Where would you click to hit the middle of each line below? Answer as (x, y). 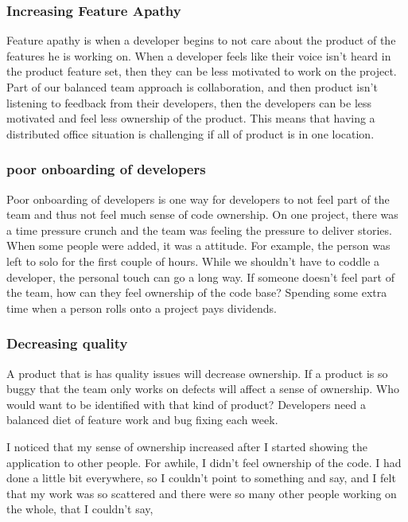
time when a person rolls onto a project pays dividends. (142, 308)
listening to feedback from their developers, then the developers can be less (189, 102)
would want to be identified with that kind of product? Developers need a (186, 404)
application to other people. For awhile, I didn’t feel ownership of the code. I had (204, 462)
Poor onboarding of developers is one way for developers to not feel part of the (198, 199)
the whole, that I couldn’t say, (80, 509)
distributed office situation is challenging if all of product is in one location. (190, 133)
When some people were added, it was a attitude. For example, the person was (198, 245)
